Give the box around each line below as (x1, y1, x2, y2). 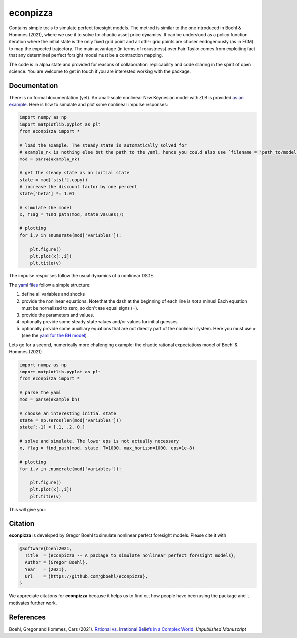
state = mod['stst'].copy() (19, 177, 88, 183)
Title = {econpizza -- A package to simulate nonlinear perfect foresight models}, (25, 552, 237, 558)
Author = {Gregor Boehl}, (25, 560, 88, 565)
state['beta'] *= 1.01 (19, 191, 75, 197)
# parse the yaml (19, 389, 62, 395)
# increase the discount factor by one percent (19, 184, 137, 190)
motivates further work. (9, 600, 57, 606)
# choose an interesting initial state (19, 410, 116, 416)
